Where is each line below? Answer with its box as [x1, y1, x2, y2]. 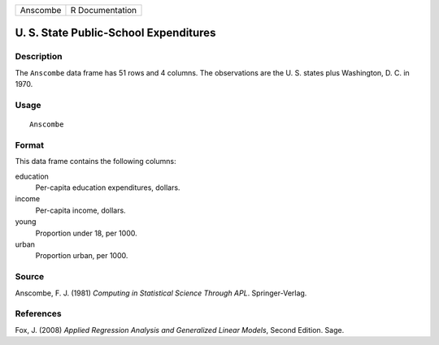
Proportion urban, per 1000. [35, 251, 128, 261]
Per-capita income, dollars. [35, 205, 126, 215]
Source [15, 271, 45, 282]
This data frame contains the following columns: [15, 157, 176, 166]
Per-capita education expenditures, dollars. [35, 183, 180, 192]
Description [15, 51, 63, 63]
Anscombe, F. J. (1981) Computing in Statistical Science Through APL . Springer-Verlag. [15, 288, 307, 298]
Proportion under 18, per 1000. [35, 228, 137, 238]
